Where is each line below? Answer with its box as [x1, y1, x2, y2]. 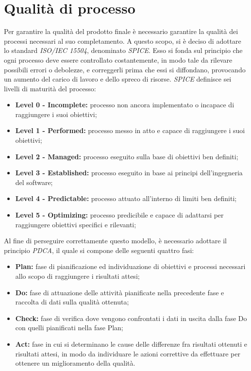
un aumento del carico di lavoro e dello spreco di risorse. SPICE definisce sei [4, 74, 232, 84]
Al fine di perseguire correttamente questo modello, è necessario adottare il [4, 236, 227, 246]
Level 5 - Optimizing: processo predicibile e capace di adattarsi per [15, 210, 224, 220]
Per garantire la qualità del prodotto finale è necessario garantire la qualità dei [4, 26, 238, 36]
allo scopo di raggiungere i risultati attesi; [15, 271, 140, 281]
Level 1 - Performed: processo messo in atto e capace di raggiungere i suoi [15, 125, 245, 135]
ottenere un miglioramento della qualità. [15, 358, 135, 368]
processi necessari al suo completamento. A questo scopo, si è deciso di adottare [4, 35, 241, 46]
